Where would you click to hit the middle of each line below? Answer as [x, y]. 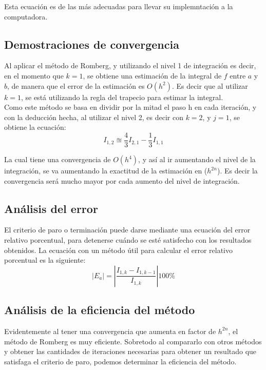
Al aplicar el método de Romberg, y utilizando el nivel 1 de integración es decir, [130, 65]
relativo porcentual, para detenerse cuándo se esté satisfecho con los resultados [128, 240]
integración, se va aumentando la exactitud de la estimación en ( [106, 171]
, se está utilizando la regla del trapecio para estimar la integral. [122, 97]
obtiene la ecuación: [35, 127]
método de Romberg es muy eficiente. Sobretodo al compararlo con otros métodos [133, 341]
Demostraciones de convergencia [92, 44]
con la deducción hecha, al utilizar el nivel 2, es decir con [94, 117]
